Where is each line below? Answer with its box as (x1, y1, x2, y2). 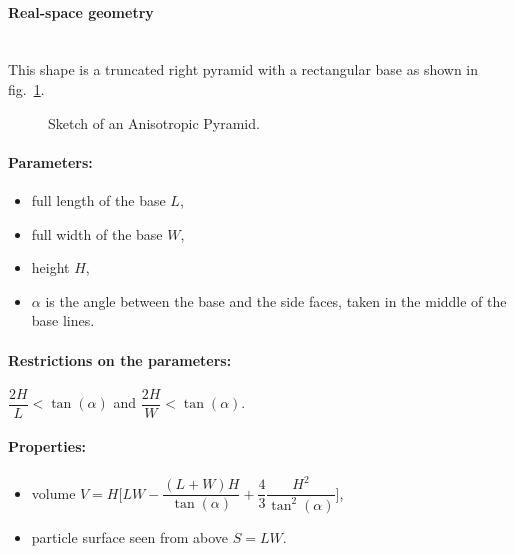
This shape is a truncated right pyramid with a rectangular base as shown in (8, 59, 479, 80)
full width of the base (31, 223, 163, 244)
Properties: (8, 436, 87, 457)
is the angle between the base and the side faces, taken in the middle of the (45, 290, 507, 311)
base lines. (31, 310, 95, 331)
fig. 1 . (8, 78, 45, 99)
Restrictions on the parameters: (8, 349, 232, 370)
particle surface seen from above (31, 526, 229, 547)
